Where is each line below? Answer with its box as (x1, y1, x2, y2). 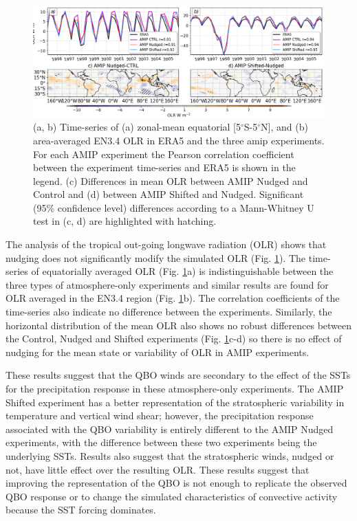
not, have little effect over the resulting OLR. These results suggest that (6, 462, 310, 476)
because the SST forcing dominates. (6, 502, 156, 517)
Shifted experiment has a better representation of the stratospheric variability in (6, 395, 345, 409)
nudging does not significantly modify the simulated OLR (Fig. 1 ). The (6, 250, 306, 265)
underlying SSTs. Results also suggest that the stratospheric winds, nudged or (6, 448, 334, 463)
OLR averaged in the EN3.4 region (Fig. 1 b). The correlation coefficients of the (6, 291, 340, 305)
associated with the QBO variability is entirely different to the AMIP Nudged (6, 421, 334, 436)
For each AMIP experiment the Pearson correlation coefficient (33, 146, 294, 161)
